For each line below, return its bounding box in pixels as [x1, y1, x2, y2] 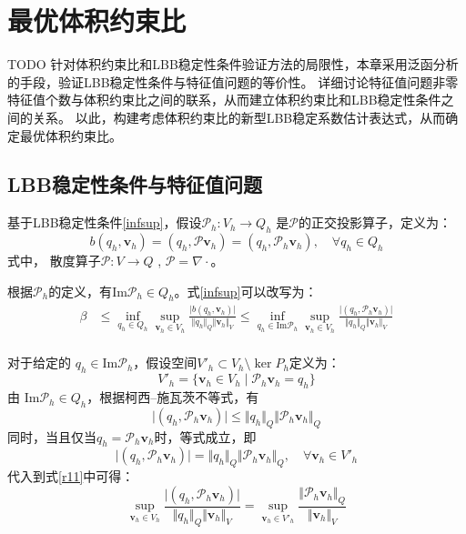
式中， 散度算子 [7, 251, 101, 270]
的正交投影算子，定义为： [298, 213, 451, 232]
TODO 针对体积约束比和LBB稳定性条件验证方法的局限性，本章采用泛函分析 [7, 55, 459, 74]
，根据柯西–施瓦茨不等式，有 [86, 388, 259, 407]
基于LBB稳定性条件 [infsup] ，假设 [7, 213, 202, 232]
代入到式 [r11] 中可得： [7, 467, 135, 486]
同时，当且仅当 [7, 427, 96, 446]
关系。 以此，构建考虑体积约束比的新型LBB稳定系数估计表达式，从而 [32, 107, 446, 126]
